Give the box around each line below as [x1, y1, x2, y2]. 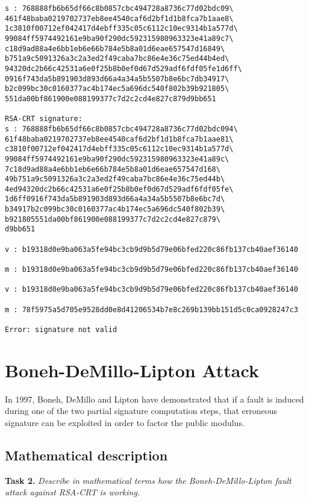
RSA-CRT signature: [5, 115, 83, 124]
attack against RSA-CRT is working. [5, 486, 140, 498]
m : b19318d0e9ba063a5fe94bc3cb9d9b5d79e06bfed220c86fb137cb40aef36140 [5, 265, 298, 274]
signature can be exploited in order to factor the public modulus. [5, 416, 245, 428]
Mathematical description [5, 445, 168, 464]
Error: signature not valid [5, 325, 117, 334]
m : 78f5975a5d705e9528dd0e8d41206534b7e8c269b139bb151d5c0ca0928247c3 [5, 305, 298, 314]
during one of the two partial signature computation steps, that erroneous [5, 404, 278, 417]
